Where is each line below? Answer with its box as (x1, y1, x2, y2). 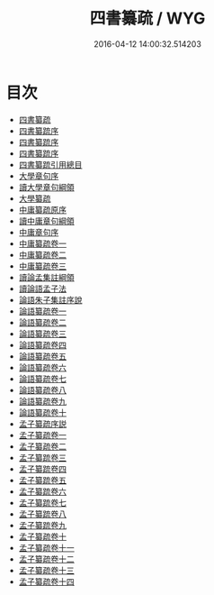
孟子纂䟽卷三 (18, 452, 67, 462)
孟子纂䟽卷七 (18, 497, 67, 508)
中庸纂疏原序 (18, 204, 67, 215)
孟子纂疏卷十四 (18, 576, 75, 587)
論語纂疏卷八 (18, 384, 67, 395)
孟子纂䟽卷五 (18, 474, 67, 485)
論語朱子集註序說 (18, 294, 83, 305)
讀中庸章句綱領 (18, 215, 75, 226)
